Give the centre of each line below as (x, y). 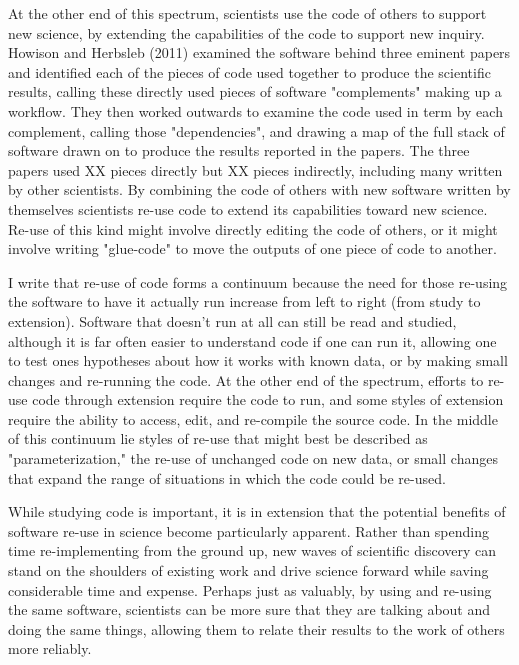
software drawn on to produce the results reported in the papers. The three (239, 150)
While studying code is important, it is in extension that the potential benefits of (257, 511)
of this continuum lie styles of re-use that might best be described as (218, 438)
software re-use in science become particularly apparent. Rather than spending (249, 530)
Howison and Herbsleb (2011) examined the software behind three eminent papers (259, 52)
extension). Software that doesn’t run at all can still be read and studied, (232, 320)
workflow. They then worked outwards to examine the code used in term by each (255, 110)
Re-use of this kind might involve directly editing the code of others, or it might (253, 228)
